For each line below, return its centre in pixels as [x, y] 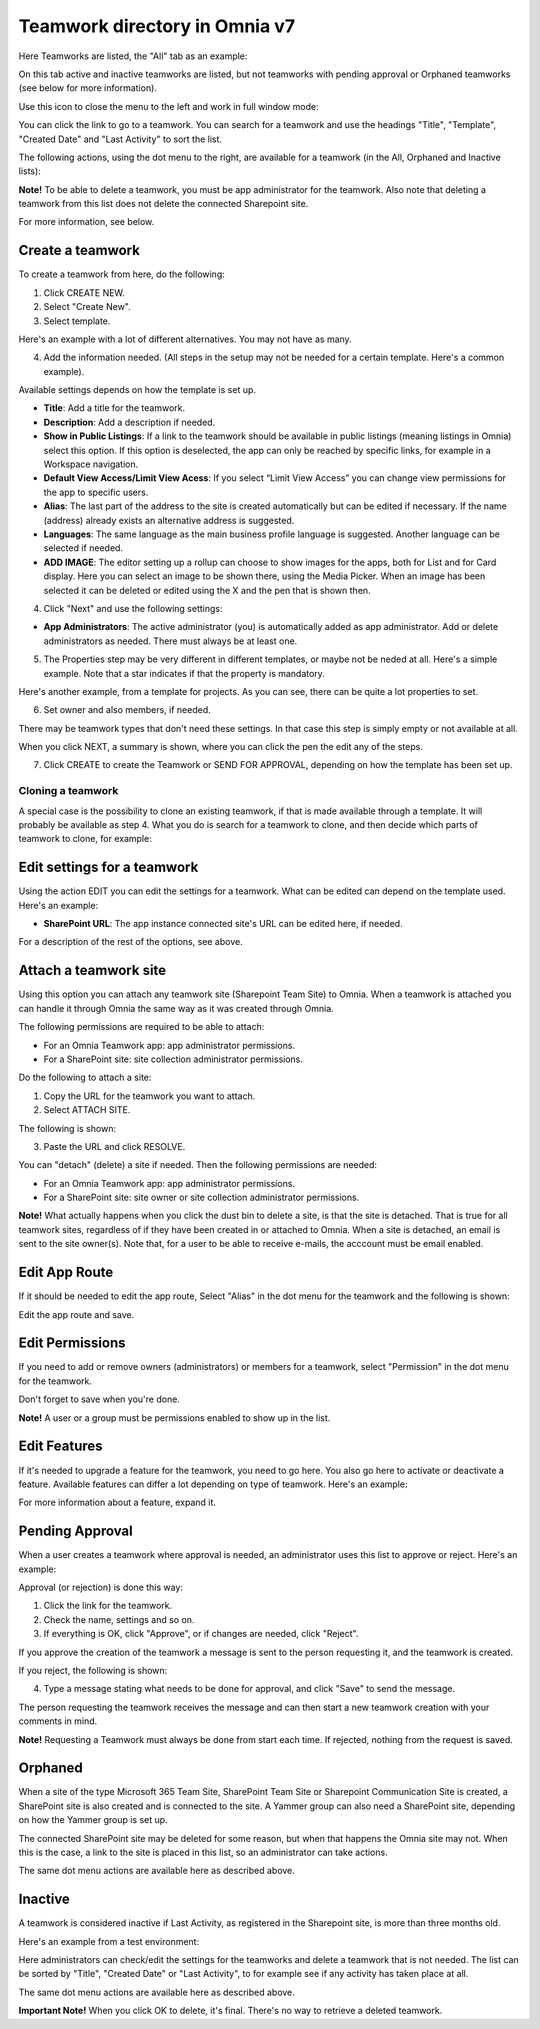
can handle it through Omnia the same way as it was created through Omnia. [176, 1008]
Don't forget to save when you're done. [99, 1399]
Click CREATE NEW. [84, 292]
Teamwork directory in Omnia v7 [156, 26]
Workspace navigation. [91, 464]
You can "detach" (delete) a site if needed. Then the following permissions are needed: [198, 1165]
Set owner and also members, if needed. [127, 710]
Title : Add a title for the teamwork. [114, 408]
